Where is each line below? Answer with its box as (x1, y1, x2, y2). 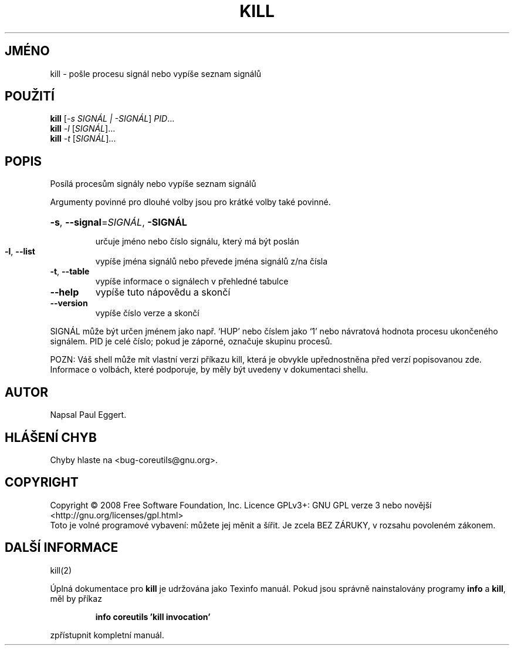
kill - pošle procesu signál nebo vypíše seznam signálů (50, 68, 262, 79)
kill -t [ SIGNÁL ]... (50, 133, 116, 144)
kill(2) (50, 565, 72, 575)
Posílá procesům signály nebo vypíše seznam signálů (50, 179, 256, 189)
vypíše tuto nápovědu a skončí (95, 286, 231, 299)
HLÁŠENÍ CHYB (5, 430, 97, 445)
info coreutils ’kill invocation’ (95, 611, 211, 622)
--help (50, 286, 79, 299)
